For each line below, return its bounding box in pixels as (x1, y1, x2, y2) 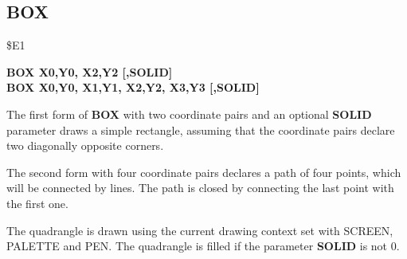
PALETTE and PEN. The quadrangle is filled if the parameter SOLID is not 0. (6, 237, 400, 254)
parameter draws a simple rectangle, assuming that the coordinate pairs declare (6, 121, 395, 138)
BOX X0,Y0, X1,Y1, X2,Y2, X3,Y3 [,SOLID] (6, 79, 260, 96)
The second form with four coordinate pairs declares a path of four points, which (6, 163, 401, 180)
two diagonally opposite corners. (6, 137, 164, 154)
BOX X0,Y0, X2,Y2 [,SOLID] (6, 63, 173, 80)
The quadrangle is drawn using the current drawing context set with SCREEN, (6, 222, 393, 238)
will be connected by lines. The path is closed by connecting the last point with (6, 179, 394, 196)
